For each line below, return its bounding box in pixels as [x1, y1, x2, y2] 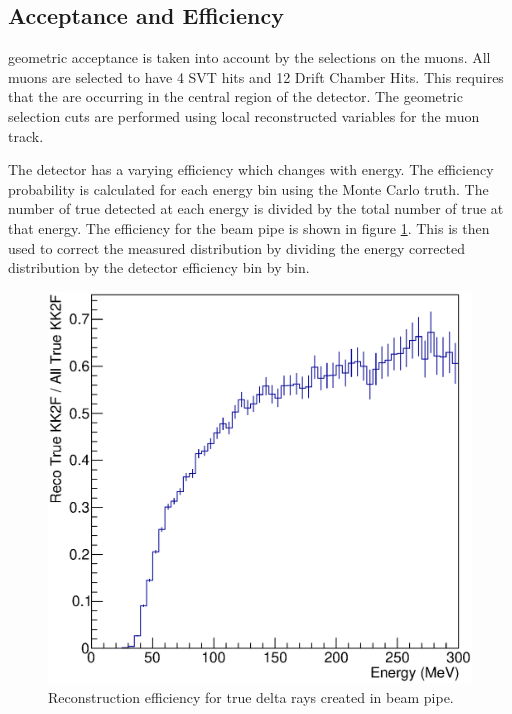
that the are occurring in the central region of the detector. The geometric [8, 86, 463, 107]
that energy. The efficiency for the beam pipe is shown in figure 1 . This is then [8, 217, 490, 238]
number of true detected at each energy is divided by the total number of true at [8, 198, 504, 219]
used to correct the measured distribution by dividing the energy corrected [8, 237, 466, 258]
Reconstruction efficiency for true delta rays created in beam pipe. [48, 686, 454, 707]
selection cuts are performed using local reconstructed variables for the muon [8, 105, 480, 126]
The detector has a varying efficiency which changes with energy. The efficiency [8, 159, 494, 180]
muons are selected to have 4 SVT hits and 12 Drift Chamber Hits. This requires [8, 66, 504, 87]
